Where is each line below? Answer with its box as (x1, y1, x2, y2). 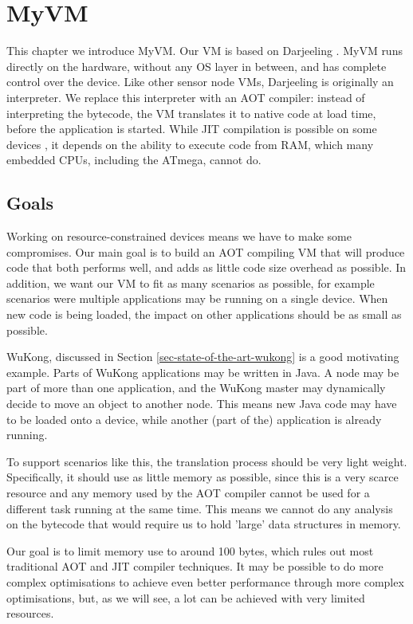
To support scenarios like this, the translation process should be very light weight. (6, 453, 407, 469)
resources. (6, 605, 54, 622)
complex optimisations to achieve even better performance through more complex (6, 573, 404, 590)
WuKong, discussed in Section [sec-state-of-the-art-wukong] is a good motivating (6, 348, 399, 365)
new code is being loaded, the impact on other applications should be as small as (6, 306, 402, 323)
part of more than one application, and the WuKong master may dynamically (6, 379, 386, 396)
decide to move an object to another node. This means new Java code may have (6, 395, 397, 412)
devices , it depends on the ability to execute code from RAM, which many (6, 135, 374, 152)
